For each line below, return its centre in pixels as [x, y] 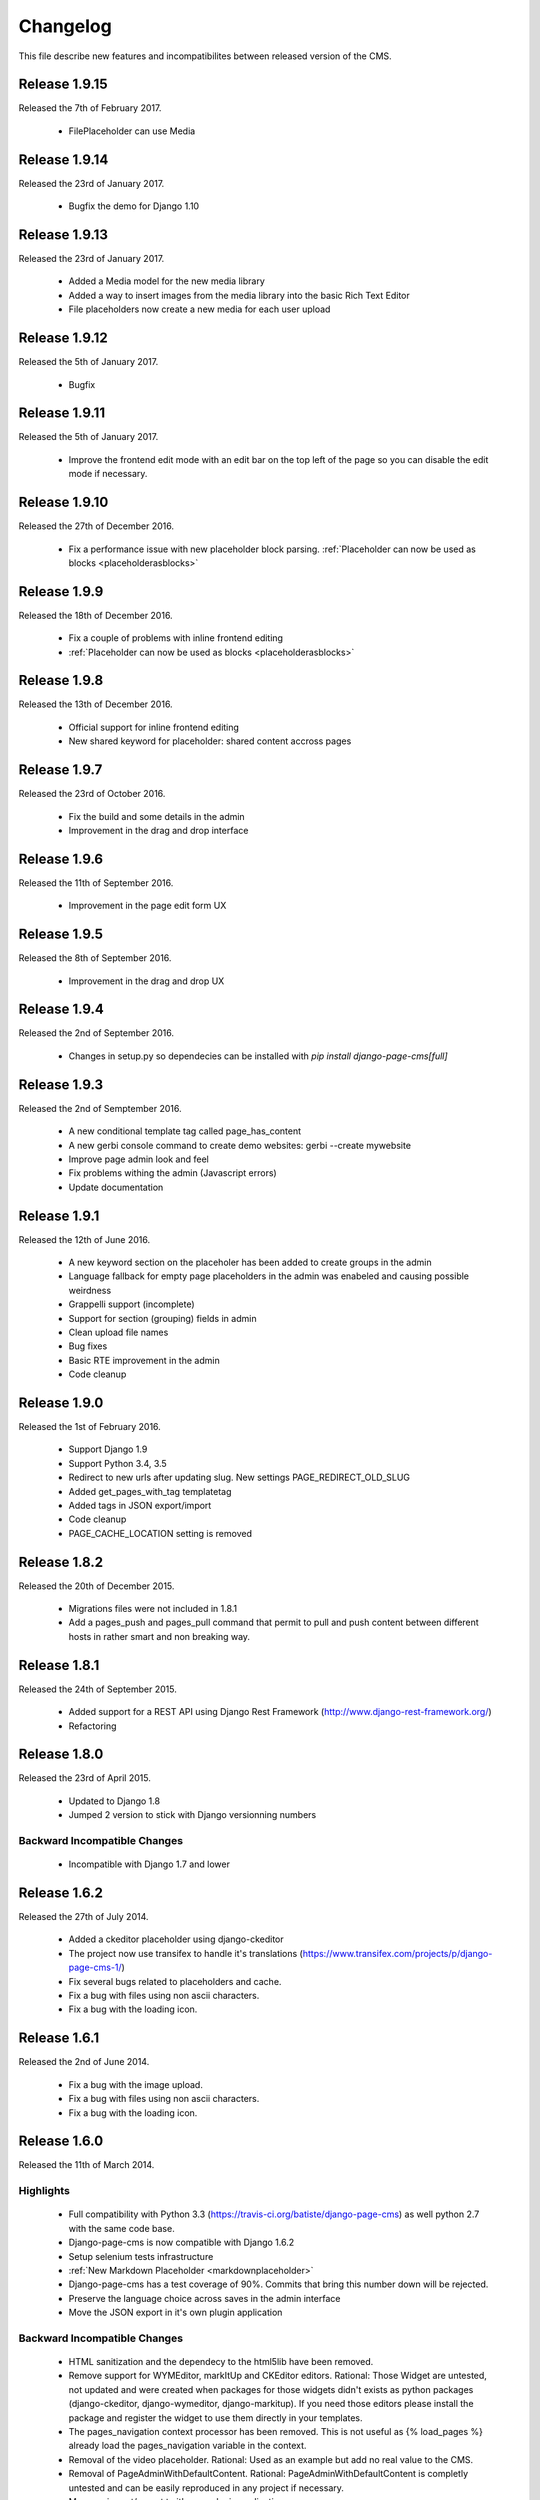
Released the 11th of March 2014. [86, 2165]
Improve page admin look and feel [138, 1159]
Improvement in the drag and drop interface [158, 830]
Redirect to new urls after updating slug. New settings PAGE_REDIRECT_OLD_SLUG [239, 1477]
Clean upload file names [118, 1332]
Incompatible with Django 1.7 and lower [149, 1864]
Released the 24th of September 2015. [97, 1689]
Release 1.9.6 [61, 858]
